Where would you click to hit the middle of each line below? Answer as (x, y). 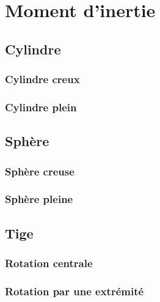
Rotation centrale (49, 263)
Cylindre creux (42, 79)
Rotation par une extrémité (75, 291)
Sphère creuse (40, 171)
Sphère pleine (39, 199)
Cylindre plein (41, 107)
